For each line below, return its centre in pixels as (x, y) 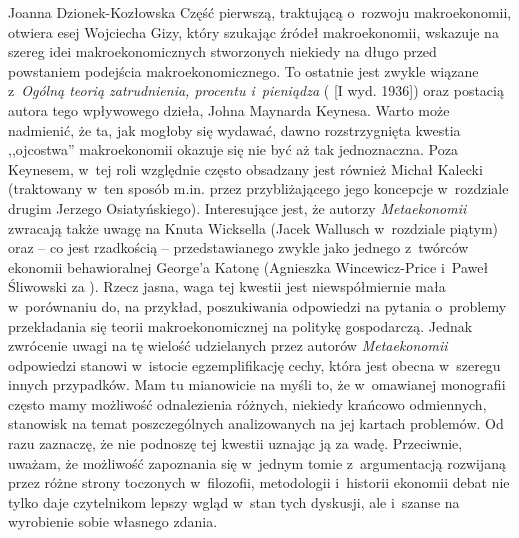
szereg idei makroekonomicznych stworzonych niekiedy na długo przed (222, 51)
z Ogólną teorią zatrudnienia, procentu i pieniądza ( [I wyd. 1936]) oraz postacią (256, 90)
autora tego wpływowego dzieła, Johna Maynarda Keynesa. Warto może (229, 109)
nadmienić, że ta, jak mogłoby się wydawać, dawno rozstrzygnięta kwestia (234, 129)
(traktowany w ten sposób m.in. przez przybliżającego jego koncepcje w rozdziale (258, 188)
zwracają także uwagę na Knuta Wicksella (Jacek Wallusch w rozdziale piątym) (253, 227)
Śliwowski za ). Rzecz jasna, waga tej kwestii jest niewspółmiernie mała (227, 286)
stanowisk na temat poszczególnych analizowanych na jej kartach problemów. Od (256, 423)
